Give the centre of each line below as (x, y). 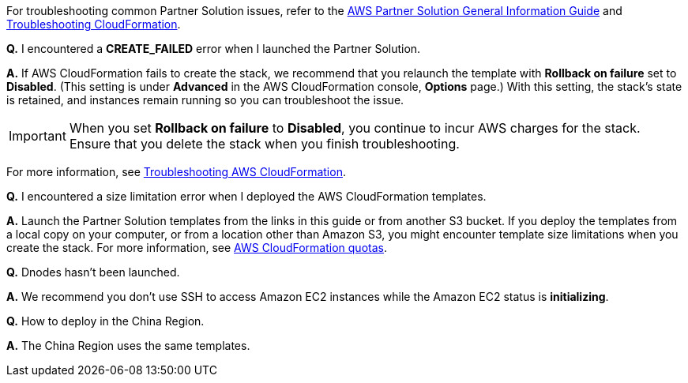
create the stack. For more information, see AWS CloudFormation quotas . (197, 248)
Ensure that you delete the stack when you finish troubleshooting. (264, 144)
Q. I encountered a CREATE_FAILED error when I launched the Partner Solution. (214, 49)
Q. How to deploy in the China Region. (105, 321)
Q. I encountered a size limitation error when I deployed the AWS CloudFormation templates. (246, 196)
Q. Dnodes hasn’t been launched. (93, 272)
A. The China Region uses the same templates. (128, 345)
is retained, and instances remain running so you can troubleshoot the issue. (205, 100)
